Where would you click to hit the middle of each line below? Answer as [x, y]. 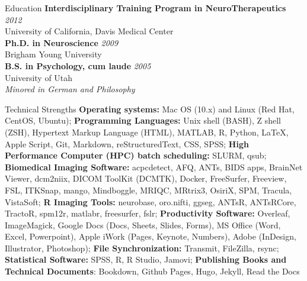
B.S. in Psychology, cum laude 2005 [78, 65]
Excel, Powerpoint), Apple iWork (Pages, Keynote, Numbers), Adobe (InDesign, [151, 236]
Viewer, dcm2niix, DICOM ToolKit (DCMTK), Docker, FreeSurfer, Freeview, [146, 178]
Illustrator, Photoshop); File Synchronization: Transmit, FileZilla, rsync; [142, 248]
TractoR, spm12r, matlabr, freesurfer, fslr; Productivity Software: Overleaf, [148, 213]
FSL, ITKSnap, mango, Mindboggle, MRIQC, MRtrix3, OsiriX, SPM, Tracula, [148, 190]
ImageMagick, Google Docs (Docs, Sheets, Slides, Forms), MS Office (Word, [143, 225]
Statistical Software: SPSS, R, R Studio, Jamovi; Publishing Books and [146, 259]
